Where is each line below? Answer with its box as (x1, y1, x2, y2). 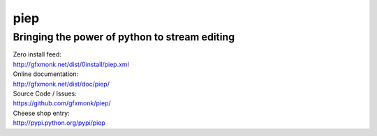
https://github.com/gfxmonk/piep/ (13, 99, 111, 107)
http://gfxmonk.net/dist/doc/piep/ (13, 80, 110, 88)
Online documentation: (13, 70, 79, 78)
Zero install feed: (13, 50, 62, 59)
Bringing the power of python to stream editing (13, 31, 235, 43)
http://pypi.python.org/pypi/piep (13, 119, 106, 127)
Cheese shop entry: (13, 109, 70, 117)
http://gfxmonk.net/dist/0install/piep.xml (13, 60, 129, 68)
